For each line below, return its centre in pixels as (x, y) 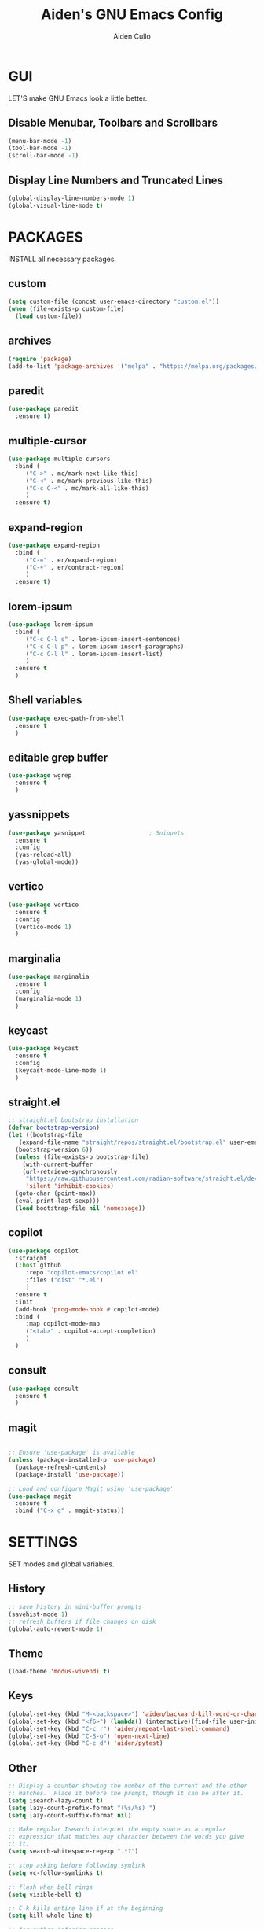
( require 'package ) (40, 359)
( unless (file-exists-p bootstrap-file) (82, 1157)
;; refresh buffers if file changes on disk (82, 1621)
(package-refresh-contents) (61, 1467)
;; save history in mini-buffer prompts (75, 1606)
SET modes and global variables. (61, 1564)
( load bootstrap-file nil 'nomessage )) (81, 1208)
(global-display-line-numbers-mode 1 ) (71, 198)
